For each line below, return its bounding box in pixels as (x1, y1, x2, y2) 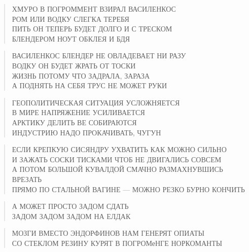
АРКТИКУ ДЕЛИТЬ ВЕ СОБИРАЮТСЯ (12, 117, 137, 127)
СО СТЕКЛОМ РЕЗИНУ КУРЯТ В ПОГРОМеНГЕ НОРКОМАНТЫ (12, 237, 222, 248)
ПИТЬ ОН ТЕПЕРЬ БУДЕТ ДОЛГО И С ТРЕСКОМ (12, 23, 172, 34)
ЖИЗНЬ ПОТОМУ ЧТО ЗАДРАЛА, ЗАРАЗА (12, 70, 150, 81)
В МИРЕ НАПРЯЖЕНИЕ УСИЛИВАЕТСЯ (12, 107, 145, 118)
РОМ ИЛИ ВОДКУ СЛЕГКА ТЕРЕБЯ (12, 13, 129, 24)
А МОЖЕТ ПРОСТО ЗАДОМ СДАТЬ (12, 201, 129, 211)
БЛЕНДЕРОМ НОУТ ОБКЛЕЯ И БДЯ (12, 33, 130, 44)
